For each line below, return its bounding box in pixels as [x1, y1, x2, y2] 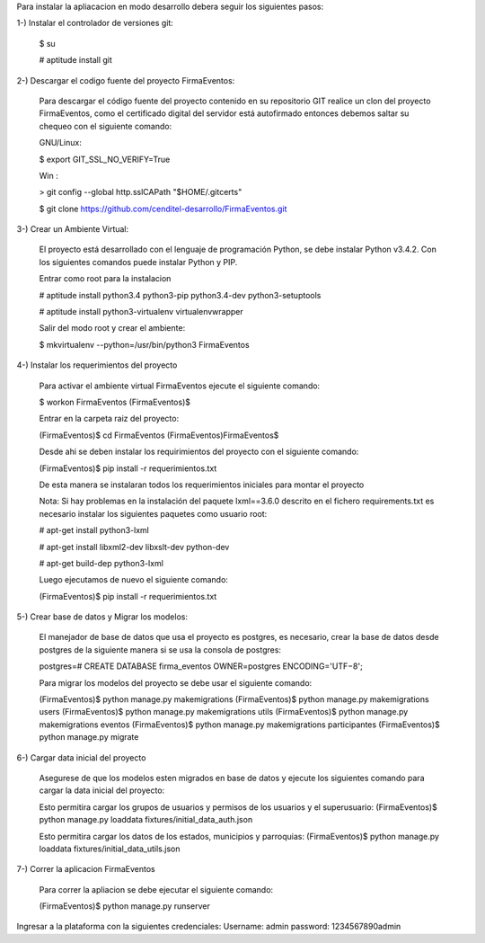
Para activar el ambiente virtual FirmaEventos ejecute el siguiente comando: [39, 380, 321, 391]
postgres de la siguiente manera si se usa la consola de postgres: [39, 644, 282, 655]
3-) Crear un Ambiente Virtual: [16, 224, 129, 235]
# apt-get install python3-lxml [39, 525, 150, 536]
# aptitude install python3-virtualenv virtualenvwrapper [39, 307, 244, 317]
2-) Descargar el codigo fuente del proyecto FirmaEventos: [16, 75, 235, 85]
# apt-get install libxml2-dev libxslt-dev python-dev [39, 541, 230, 552]
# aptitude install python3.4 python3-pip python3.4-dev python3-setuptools [39, 289, 322, 300]
